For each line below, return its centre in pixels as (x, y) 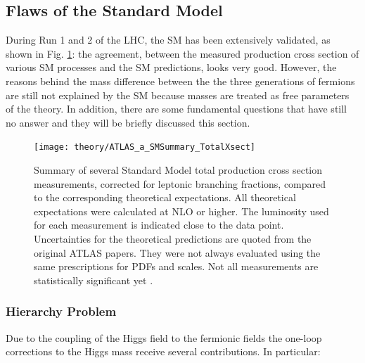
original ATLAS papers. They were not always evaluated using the (177, 252)
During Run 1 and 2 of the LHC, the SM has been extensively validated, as (168, 40)
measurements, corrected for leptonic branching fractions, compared (180, 183)
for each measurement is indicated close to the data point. (159, 225)
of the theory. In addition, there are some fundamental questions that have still (177, 109)
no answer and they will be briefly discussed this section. (128, 122)
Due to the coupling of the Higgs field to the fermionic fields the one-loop (164, 337)
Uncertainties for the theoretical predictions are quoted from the (173, 238)
